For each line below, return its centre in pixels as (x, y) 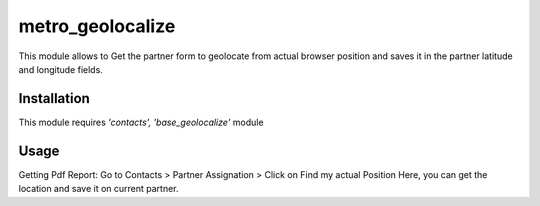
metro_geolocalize (97, 26)
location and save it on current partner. (98, 189)
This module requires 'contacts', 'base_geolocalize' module (141, 122)
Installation (54, 98)
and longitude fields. (61, 69)
